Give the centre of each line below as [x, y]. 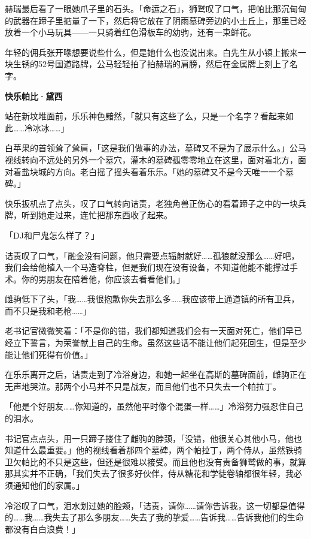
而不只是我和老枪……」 [48, 310]
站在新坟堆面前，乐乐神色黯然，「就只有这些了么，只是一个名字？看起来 [145, 116]
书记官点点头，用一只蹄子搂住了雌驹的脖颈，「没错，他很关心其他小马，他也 [153, 438]
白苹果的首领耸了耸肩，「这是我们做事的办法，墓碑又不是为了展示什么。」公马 [155, 148]
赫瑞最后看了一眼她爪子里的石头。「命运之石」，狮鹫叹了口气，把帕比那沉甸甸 [155, 8]
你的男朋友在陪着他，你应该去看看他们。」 [103, 278]
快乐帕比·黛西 [34, 96]
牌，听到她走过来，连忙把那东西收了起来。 [89, 215]
